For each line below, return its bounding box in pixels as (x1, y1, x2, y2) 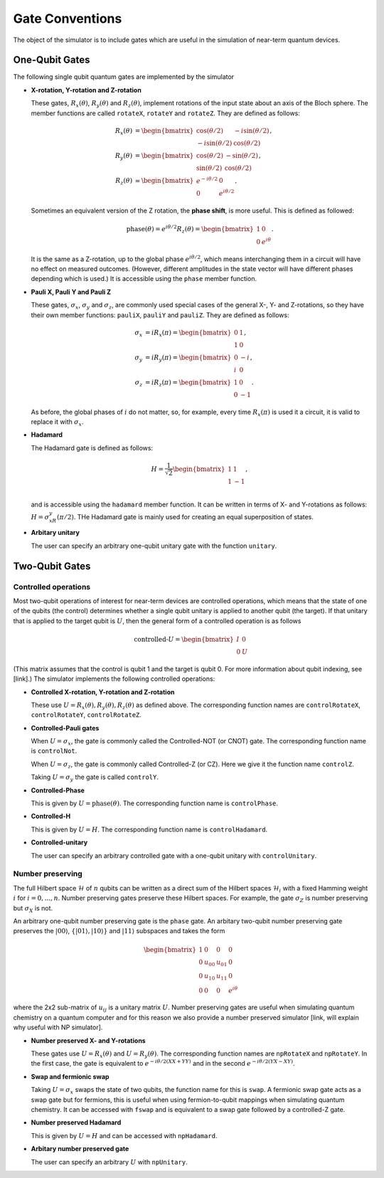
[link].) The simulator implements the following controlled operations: (13, 674, 215, 683)
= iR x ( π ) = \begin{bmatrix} (144, 328, 232, 338)
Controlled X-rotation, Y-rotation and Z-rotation (31, 687, 175, 696)
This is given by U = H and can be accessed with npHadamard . (31, 1131, 218, 1140)
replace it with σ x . (31, 417, 85, 428)
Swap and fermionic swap (31, 1072, 110, 1081)
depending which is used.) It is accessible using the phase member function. (31, 275, 257, 283)
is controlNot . (31, 747, 78, 755)
